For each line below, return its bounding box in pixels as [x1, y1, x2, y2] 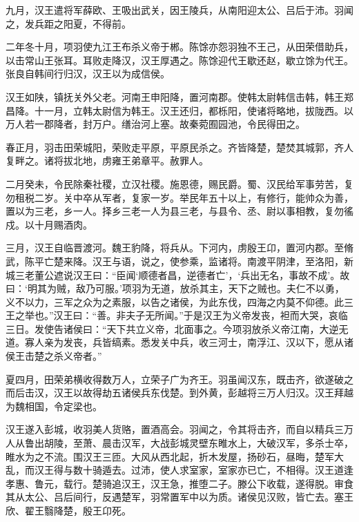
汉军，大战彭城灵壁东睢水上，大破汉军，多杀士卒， [121, 436, 353, 450]
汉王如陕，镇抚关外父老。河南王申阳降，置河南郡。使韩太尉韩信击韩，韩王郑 [6, 89, 353, 104]
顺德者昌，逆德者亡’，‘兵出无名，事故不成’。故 [138, 267, 350, 282]
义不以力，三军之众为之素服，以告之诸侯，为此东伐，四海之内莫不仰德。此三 [6, 294, 353, 309]
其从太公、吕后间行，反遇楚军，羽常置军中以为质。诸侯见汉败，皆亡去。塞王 [6, 490, 353, 504]
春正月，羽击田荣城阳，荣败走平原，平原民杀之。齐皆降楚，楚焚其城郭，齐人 [6, 139, 353, 154]
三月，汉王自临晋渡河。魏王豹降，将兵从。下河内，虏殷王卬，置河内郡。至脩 [6, 240, 353, 255]
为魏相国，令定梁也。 [6, 398, 102, 413]
